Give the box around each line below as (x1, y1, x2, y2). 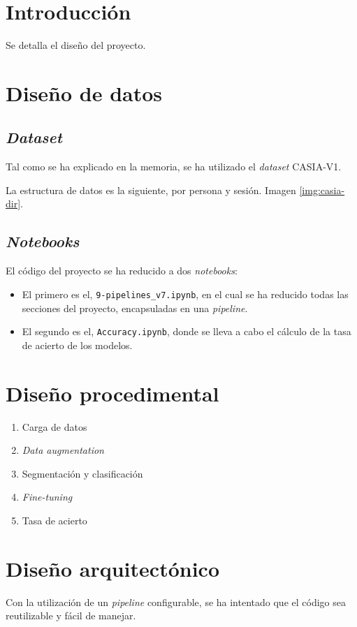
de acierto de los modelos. (22, 337, 133, 352)
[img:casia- (299, 182, 345, 197)
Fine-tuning (22, 489, 73, 504)
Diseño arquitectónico (6, 554, 219, 582)
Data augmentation (22, 443, 104, 457)
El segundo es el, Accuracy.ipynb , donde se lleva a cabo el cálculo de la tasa (22, 324, 351, 339)
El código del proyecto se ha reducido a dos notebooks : (6, 263, 238, 278)
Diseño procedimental (6, 378, 219, 407)
